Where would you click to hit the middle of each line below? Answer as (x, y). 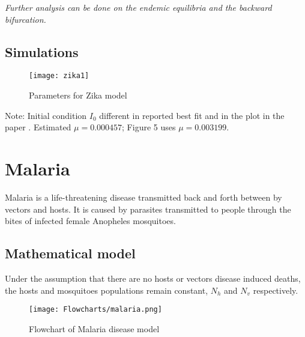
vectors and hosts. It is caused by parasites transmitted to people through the (148, 209)
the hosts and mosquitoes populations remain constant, (107, 290)
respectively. (276, 290)
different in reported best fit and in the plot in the (192, 115)
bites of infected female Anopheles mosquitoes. (90, 221)
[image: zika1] (59, 76)
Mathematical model (70, 253)
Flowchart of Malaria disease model (94, 328)
